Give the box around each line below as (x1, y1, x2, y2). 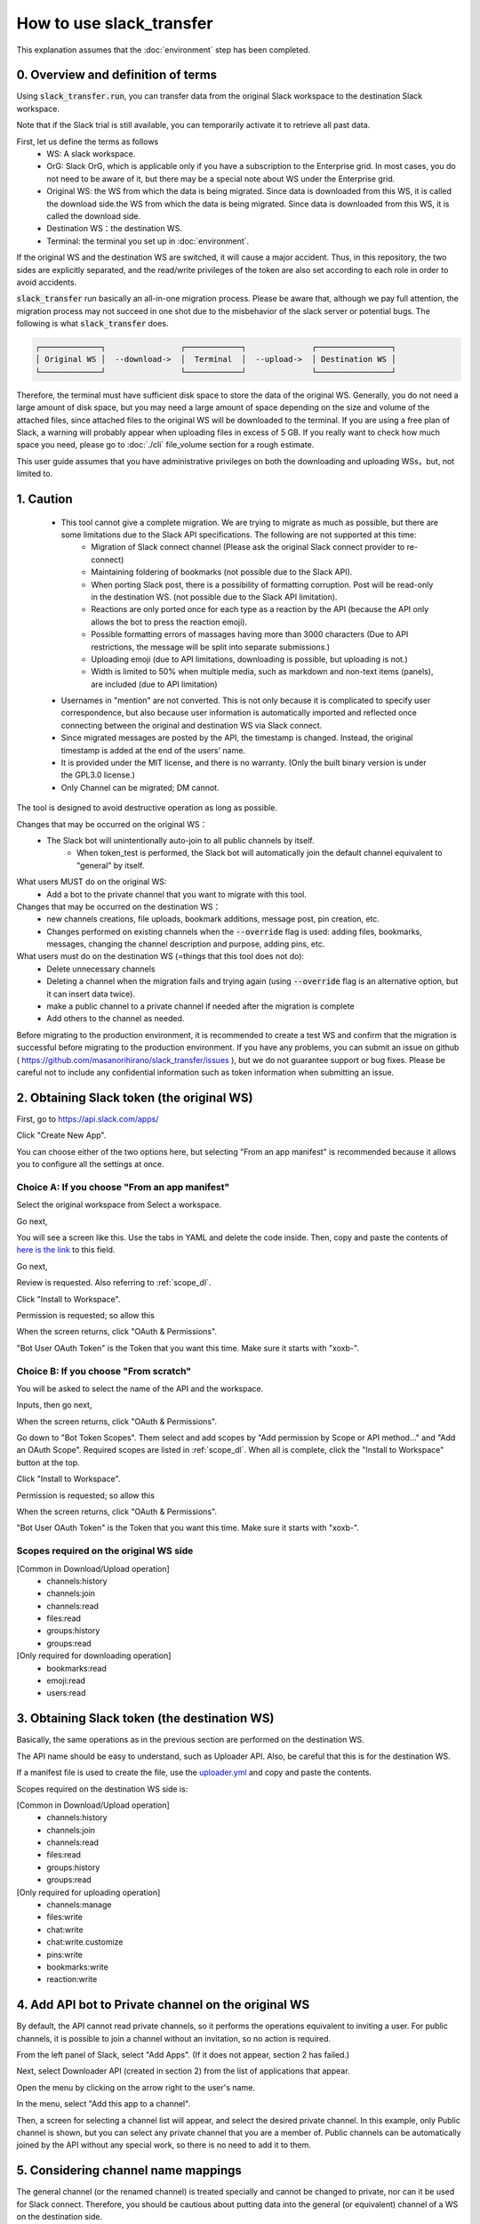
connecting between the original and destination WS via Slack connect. (60, 720, 323, 730)
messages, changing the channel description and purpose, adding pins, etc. (46, 939, 325, 949)
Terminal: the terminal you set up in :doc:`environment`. (46, 236, 250, 246)
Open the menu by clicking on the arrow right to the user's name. (16, 2082, 255, 2092)
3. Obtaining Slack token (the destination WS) (16, 1711, 275, 1726)
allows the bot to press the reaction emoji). (91, 616, 248, 627)
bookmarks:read (46, 1663, 107, 1673)
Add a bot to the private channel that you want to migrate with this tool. (46, 889, 307, 899)
